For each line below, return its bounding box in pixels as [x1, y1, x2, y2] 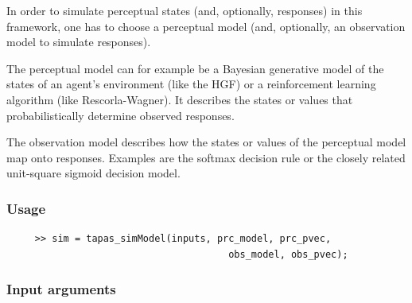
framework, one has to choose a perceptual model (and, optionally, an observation [6, 17, 406, 34]
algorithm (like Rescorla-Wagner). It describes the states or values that [6, 91, 353, 107]
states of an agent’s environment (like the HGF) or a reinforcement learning [6, 76, 376, 92]
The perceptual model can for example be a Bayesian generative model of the [6, 60, 384, 76]
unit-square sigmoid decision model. [6, 165, 181, 181]
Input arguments [6, 279, 116, 299]
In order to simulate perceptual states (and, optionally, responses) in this [6, 2, 363, 18]
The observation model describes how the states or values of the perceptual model [6, 134, 406, 150]
